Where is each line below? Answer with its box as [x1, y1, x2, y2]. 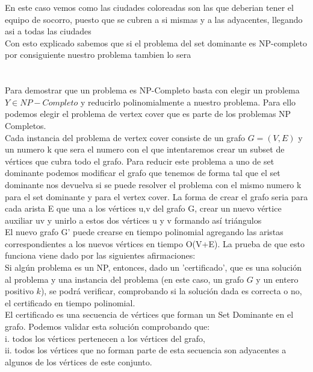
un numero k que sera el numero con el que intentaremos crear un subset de [5, 143, 285, 156]
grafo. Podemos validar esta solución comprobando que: [5, 320, 210, 333]
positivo [5, 285, 34, 297]
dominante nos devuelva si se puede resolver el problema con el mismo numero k [5, 178, 302, 191]
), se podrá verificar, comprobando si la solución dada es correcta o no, [40, 285, 302, 297]
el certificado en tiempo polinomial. [5, 296, 135, 309]
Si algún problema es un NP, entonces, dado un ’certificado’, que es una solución [5, 261, 302, 274]
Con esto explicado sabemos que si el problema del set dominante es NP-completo [5, 36, 307, 49]
